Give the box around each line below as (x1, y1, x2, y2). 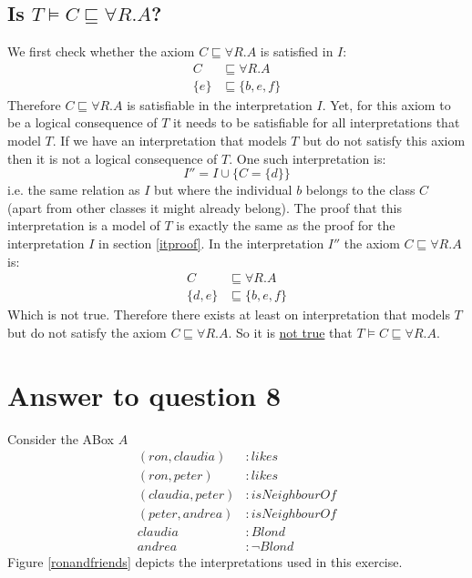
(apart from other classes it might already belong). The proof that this (7, 198, 402, 217)
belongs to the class (305, 180, 416, 199)
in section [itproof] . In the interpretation (97, 234, 324, 253)
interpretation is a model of (7, 216, 160, 235)
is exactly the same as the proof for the (176, 216, 395, 235)
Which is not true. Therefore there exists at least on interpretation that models (7, 305, 450, 324)
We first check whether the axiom (7, 42, 195, 61)
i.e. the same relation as (7, 180, 140, 199)
